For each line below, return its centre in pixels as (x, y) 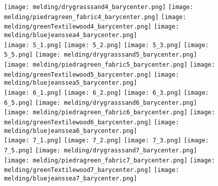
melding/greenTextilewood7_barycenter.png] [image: (92, 170)
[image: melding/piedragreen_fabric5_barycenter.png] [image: (110, 64)
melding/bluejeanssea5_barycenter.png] (71, 83)
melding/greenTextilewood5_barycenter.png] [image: (92, 74)
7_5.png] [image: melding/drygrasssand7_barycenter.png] (101, 150)
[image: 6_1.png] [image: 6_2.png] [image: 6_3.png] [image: (106, 92)
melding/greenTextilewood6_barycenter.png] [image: (92, 122)
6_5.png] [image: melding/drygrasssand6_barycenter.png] (101, 103)
